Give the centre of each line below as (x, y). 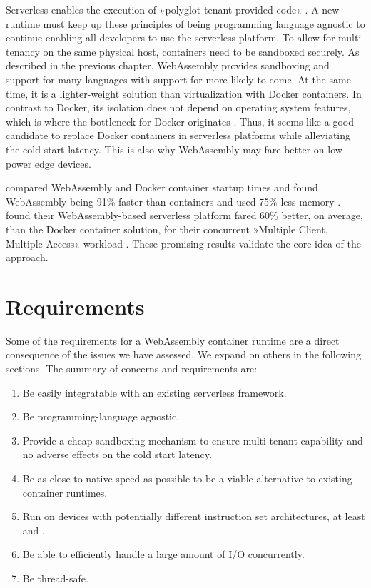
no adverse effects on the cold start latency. (117, 454)
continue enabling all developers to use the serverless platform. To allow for (171, 37)
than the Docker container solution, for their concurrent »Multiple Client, (167, 229)
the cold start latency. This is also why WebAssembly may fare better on (165, 149)
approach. (27, 257)
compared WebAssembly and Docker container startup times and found (162, 187)
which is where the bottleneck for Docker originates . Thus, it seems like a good (180, 121)
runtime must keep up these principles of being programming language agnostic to (185, 23)
